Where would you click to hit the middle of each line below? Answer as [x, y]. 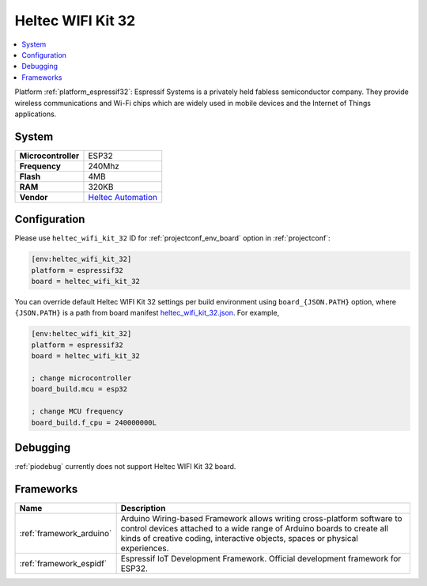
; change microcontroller [81, 378]
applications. [36, 114]
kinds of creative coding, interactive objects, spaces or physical [240, 538]
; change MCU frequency [77, 412]
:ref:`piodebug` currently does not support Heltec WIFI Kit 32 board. [125, 467]
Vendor [34, 197]
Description [143, 508]
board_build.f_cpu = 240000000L [94, 422]
